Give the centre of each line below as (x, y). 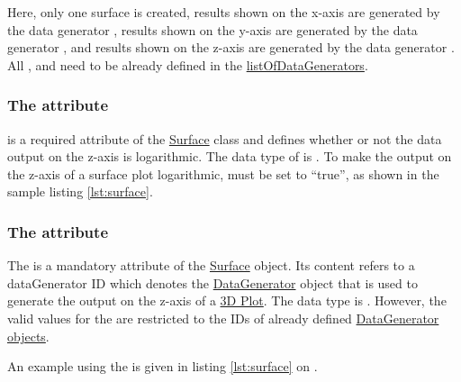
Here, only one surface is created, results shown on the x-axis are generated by (224, 12)
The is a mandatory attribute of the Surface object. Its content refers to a (211, 265)
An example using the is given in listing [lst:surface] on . (163, 366)
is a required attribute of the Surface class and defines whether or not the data (225, 138)
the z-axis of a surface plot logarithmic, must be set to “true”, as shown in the (223, 173)
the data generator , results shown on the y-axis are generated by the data (212, 29)
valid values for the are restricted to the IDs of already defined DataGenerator (223, 318)
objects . (28, 336)
